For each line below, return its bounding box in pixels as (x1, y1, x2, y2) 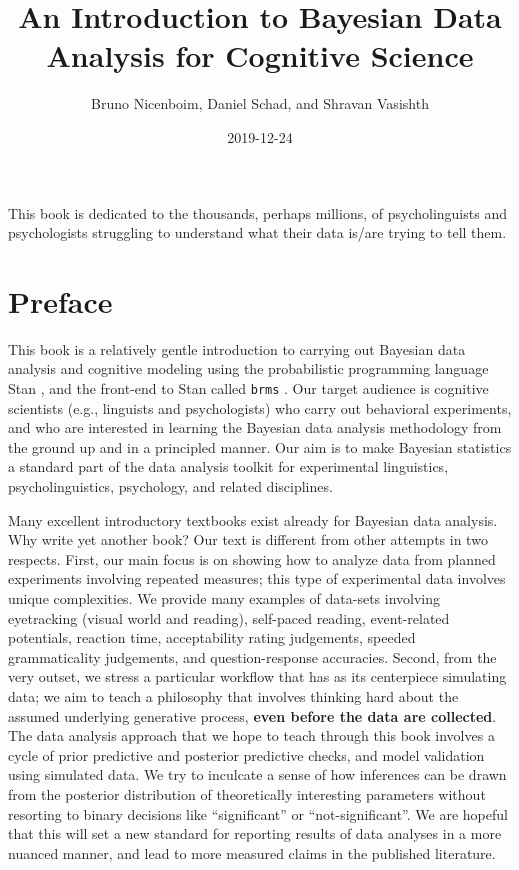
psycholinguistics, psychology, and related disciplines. (8, 476, 333, 497)
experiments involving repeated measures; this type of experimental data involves (8, 568, 506, 589)
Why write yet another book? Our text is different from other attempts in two (8, 529, 488, 550)
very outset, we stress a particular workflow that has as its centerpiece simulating (8, 666, 507, 687)
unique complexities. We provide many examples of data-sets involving (8, 588, 441, 608)
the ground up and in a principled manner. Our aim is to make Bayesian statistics (8, 436, 512, 457)
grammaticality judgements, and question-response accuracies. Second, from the (8, 646, 497, 667)
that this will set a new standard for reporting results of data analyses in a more (8, 823, 502, 844)
